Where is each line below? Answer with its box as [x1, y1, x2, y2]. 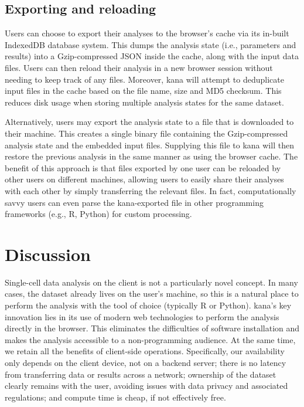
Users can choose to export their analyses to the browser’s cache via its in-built [5, 27, 289, 39]
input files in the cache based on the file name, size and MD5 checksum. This [5, 84, 282, 97]
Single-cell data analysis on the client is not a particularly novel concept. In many [5, 276, 298, 288]
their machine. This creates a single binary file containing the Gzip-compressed [5, 127, 288, 139]
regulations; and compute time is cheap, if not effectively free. [5, 391, 226, 403]
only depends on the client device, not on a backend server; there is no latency [5, 356, 286, 368]
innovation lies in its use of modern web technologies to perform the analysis [5, 310, 279, 323]
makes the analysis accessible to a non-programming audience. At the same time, [5, 333, 296, 345]
